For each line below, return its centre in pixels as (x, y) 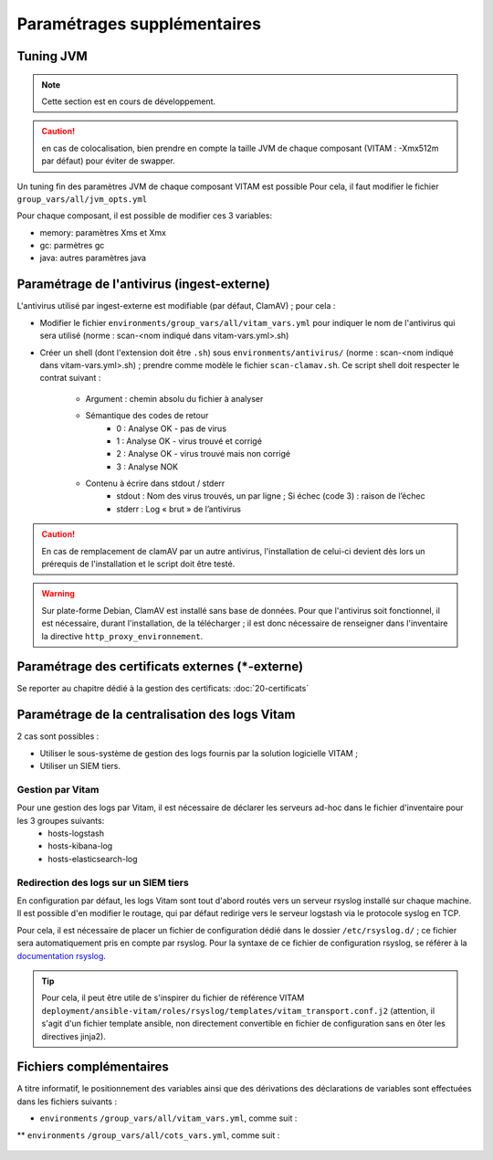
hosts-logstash (76, 833)
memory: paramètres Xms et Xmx (103, 232)
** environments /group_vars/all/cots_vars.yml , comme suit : (148, 1135)
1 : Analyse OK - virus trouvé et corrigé (189, 441)
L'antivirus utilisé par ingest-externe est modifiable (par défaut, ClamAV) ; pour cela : (176, 306)
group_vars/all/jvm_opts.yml (82, 199)
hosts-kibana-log (80, 846)
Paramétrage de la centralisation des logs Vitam (156, 715)
